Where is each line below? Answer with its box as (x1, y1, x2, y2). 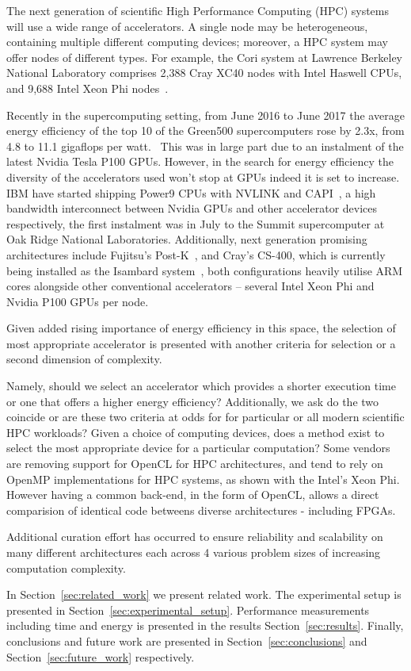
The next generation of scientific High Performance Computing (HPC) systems (6, 2, 390, 18)
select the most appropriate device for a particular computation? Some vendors (6, 439, 390, 456)
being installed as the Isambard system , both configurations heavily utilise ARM (6, 262, 403, 278)
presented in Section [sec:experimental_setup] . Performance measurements (6, 601, 370, 618)
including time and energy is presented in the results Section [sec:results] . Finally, (6, 617, 404, 634)
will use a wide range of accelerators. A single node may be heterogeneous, (6, 17, 368, 34)
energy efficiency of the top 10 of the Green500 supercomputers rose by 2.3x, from (6, 122, 405, 139)
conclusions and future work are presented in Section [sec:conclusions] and (6, 632, 367, 649)
